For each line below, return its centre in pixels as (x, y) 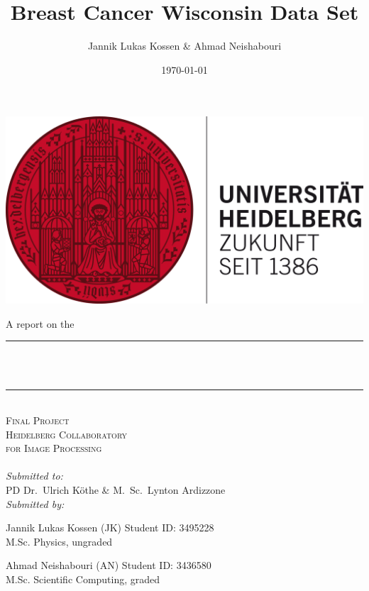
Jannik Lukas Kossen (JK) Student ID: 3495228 (110, 528)
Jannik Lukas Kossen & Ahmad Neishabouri (184, 46)
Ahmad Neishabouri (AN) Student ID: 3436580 (109, 565)
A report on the (40, 323)
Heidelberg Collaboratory (66, 434)
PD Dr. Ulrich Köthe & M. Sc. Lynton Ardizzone (116, 490)
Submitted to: (34, 476)
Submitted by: (35, 503)
